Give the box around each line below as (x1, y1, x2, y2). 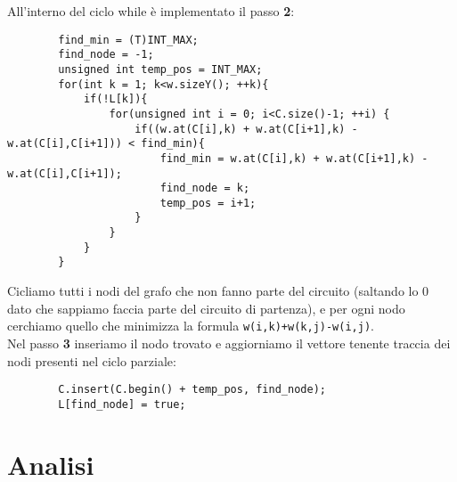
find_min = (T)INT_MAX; (58, 33, 199, 46)
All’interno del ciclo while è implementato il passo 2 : (7, 2, 295, 20)
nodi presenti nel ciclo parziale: (7, 351, 176, 370)
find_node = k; (159, 182, 250, 195)
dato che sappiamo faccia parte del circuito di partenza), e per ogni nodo (7, 298, 405, 317)
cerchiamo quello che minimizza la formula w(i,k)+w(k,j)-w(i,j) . (7, 316, 374, 335)
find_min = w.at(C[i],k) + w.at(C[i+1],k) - (159, 151, 428, 165)
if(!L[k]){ (83, 93, 148, 106)
